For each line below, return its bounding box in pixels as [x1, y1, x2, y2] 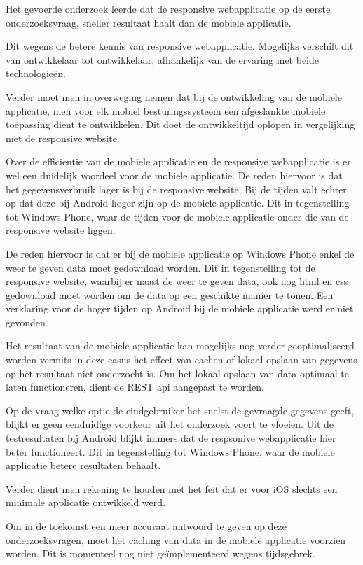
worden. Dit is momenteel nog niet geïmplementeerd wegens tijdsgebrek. [6, 546, 315, 561]
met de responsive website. [6, 130, 120, 145]
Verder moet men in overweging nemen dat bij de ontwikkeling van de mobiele [6, 89, 342, 104]
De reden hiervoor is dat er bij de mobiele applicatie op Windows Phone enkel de [6, 246, 355, 260]
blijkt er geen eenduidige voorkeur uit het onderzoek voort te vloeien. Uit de [6, 417, 334, 431]
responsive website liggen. [6, 223, 116, 237]
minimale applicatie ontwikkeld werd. [6, 495, 165, 510]
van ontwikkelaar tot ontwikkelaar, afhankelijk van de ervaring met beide [6, 52, 320, 67]
